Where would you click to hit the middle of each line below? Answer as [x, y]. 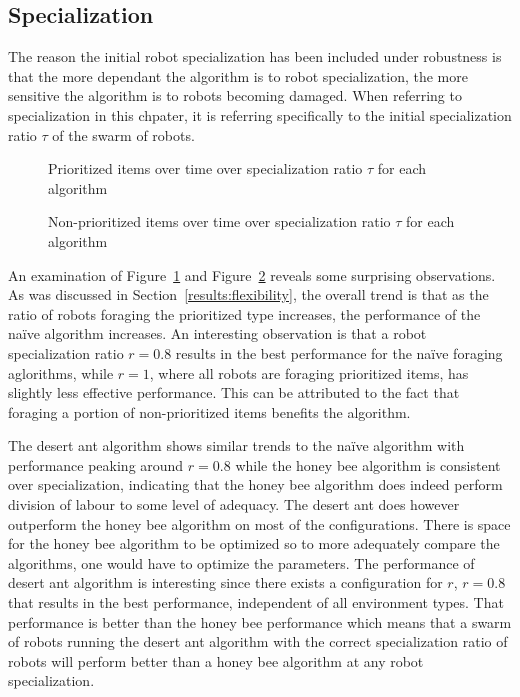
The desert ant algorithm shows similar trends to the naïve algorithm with [236, 445]
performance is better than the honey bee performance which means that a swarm [260, 621]
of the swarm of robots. [123, 134]
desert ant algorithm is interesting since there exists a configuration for [225, 582]
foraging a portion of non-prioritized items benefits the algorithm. [209, 411]
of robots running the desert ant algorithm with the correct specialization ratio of [258, 641]
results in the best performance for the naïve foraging [339, 352]
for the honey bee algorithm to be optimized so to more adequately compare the [254, 543]
